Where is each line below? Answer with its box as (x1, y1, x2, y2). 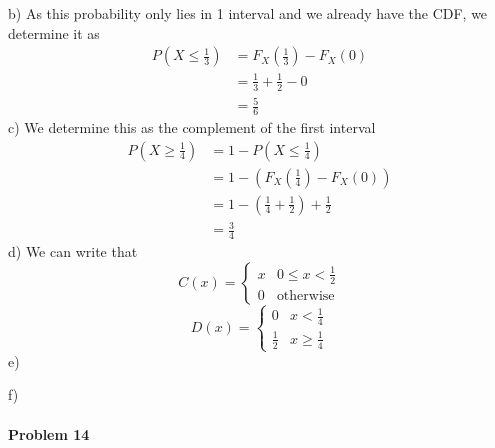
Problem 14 (8, 423, 90, 444)
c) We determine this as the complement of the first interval (8, 116, 376, 137)
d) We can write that (8, 241, 138, 262)
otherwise (276, 288, 335, 303)
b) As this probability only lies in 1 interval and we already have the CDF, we (8, 3, 488, 23)
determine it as (8, 22, 100, 43)
